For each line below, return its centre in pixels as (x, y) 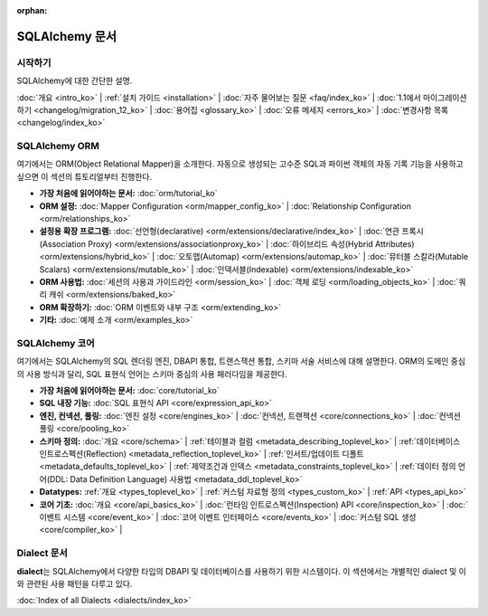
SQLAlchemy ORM (58, 147)
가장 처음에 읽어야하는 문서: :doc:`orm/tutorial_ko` (128, 194)
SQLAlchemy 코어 (56, 343)
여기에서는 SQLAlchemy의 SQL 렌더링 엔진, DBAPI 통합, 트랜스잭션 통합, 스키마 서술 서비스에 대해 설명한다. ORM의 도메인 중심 (241, 361)
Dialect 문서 (42, 554)
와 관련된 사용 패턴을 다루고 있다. (75, 583)
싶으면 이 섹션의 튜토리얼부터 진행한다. (84, 176)
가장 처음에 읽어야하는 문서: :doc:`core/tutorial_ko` (130, 391)
